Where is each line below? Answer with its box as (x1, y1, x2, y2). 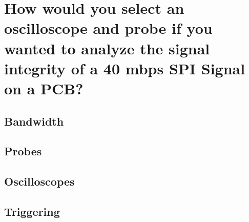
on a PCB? (4, 77, 84, 98)
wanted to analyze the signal (4, 37, 210, 58)
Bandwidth (4, 113, 64, 129)
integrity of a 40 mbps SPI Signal (4, 57, 245, 78)
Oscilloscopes (4, 173, 75, 189)
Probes (4, 143, 42, 159)
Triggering (4, 203, 60, 219)
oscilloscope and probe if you (4, 17, 213, 38)
